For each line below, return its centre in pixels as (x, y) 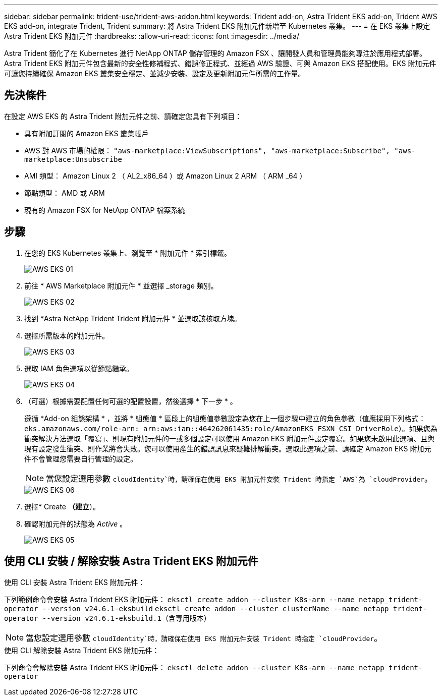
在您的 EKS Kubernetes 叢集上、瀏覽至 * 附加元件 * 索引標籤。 (128, 253)
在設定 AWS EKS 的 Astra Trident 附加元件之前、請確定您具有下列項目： (123, 116)
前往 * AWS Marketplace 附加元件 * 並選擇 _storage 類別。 (121, 285)
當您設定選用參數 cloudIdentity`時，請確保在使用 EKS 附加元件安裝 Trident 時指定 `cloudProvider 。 (204, 638)
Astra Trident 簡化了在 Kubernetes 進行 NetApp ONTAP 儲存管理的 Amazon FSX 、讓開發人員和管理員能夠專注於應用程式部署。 (215, 53)
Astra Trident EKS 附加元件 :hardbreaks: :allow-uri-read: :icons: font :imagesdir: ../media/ (152, 36)
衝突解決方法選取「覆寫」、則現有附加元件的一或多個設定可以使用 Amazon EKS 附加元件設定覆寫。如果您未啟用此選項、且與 (230, 438)
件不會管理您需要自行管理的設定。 (81, 458)
